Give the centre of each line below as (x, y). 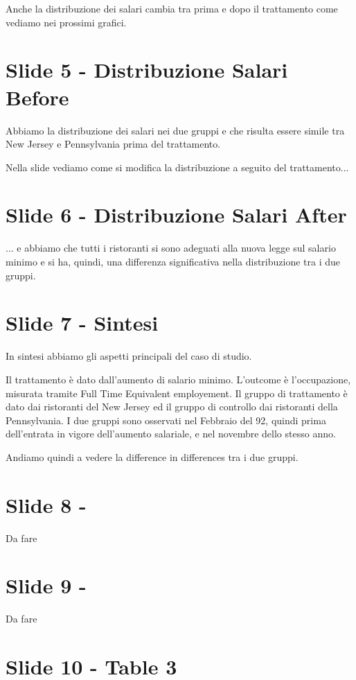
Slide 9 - (46, 585)
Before (37, 97)
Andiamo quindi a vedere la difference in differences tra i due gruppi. (152, 456)
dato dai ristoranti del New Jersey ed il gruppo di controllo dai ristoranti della (172, 407)
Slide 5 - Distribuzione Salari (147, 70)
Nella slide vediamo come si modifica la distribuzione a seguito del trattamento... (177, 167)
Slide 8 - (46, 504)
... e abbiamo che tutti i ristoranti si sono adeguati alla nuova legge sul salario (171, 248)
